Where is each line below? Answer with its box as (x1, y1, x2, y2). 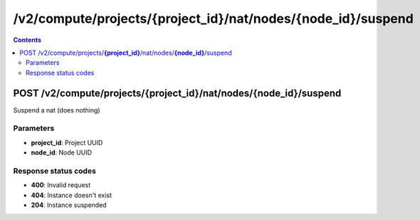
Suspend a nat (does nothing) (13, 105, 100, 114)
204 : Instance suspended (31, 201, 107, 209)
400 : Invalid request (31, 181, 91, 189)
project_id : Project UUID (31, 138, 103, 147)
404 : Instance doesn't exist (31, 191, 112, 199)
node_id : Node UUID (31, 148, 93, 157)
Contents (13, 36, 42, 44)
